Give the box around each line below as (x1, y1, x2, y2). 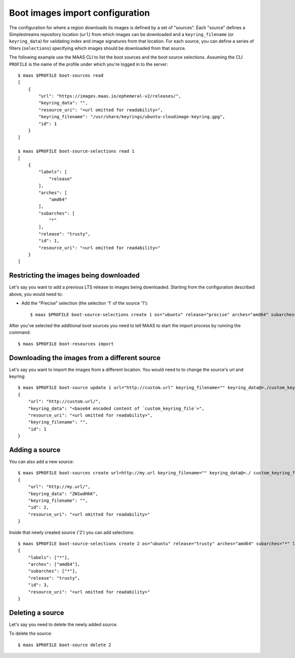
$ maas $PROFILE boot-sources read (18, 72, 104, 78)
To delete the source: (9, 630, 53, 636)
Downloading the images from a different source (9, 354, 161, 362)
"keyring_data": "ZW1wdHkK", (28, 491, 98, 496)
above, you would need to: (9, 291, 63, 297)
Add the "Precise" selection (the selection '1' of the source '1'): (21, 300, 148, 306)
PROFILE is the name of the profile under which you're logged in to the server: (9, 61, 168, 67)
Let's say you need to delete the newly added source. (9, 621, 118, 627)
